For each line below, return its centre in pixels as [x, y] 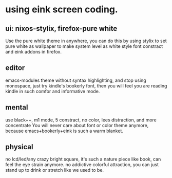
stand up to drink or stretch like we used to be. [55, 170]
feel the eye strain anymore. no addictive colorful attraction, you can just [82, 165]
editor [15, 68]
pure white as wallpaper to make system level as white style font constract [84, 46]
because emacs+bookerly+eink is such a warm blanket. [64, 131]
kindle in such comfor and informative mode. [53, 91]
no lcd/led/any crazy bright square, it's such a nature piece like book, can [83, 159]
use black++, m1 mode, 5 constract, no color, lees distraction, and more [81, 120]
